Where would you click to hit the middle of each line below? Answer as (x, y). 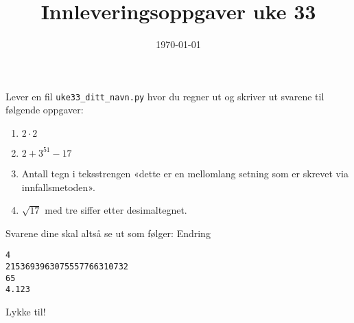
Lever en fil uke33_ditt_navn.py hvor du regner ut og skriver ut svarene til (165, 96)
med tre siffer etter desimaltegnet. (116, 210)
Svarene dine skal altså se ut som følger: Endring (108, 233)
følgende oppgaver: (45, 110)
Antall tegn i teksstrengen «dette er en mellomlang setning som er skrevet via (185, 173)
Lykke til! (26, 311)
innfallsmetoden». (58, 187)
